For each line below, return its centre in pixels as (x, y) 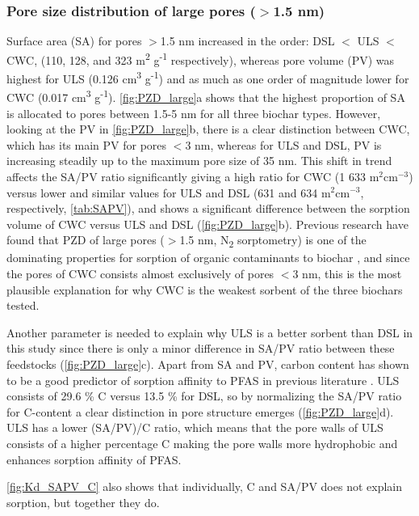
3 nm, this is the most (347, 274)
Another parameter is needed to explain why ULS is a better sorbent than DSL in (210, 332)
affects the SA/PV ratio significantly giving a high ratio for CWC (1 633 (186, 176)
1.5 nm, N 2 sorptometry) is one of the (273, 241)
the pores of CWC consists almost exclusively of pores (140, 274)
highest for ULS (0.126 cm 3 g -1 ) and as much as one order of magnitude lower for (208, 77)
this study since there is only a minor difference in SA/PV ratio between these (201, 348)
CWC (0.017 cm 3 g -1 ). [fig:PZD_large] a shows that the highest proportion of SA (206, 96)
